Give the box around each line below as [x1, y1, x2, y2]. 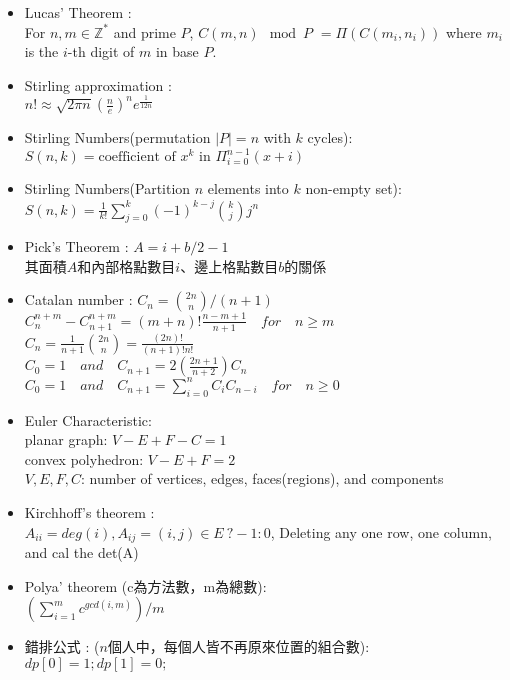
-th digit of [67, 41, 135, 62]
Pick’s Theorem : [24, 236, 129, 257]
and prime [113, 21, 176, 42]
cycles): [307, 127, 353, 148]
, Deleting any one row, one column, [270, 521, 492, 542]
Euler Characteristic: [24, 409, 152, 430]
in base [155, 41, 199, 62]
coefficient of [98, 150, 176, 165]
